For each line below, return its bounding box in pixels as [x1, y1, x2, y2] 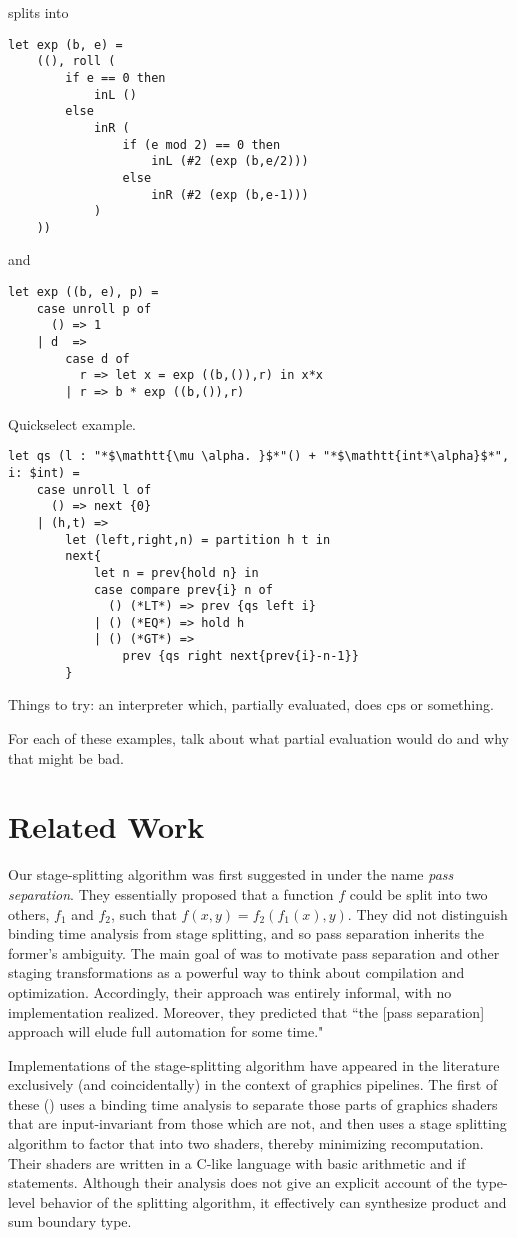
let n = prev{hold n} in [93, 565, 259, 580]
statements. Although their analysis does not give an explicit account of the [8, 1172, 472, 1193]
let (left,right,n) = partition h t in [65, 532, 331, 547]
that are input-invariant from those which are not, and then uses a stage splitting [8, 1113, 507, 1134]
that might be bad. [8, 747, 124, 768]
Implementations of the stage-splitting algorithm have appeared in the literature [8, 1054, 500, 1075]
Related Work [8, 806, 205, 847]
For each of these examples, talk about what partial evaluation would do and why [8, 728, 509, 749]
